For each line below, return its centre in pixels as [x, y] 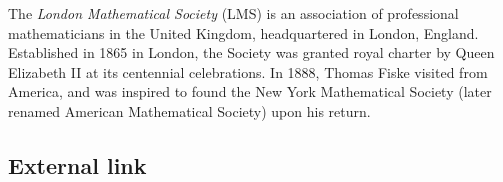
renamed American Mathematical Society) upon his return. [189, 110]
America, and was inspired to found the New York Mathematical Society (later [250, 91]
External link [77, 164]
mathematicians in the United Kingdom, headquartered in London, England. [243, 32]
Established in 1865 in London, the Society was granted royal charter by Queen [251, 52]
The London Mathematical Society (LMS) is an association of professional [233, 13]
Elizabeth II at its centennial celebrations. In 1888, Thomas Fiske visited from [248, 71]
